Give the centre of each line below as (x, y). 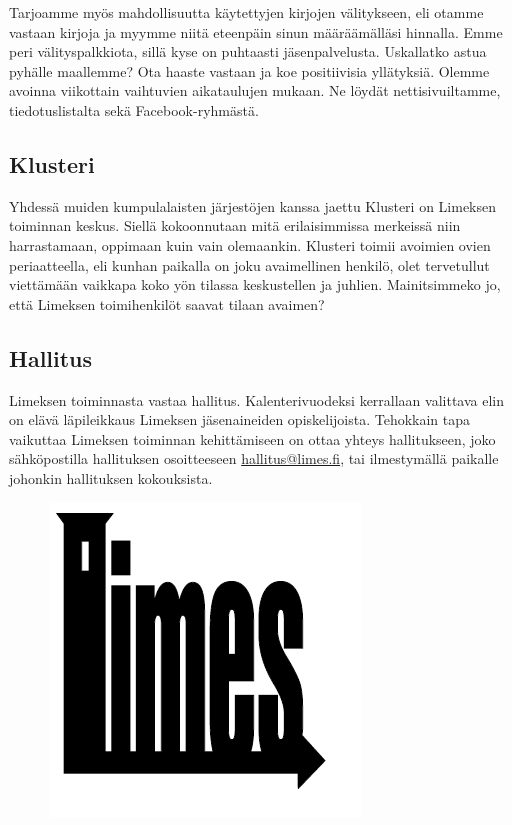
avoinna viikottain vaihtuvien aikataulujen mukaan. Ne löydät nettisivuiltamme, (255, 90)
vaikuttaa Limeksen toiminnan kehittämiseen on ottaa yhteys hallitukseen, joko (252, 438)
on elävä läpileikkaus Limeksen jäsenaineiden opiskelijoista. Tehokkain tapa (240, 419)
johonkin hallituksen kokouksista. (111, 477)
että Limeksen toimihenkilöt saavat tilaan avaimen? (167, 303)
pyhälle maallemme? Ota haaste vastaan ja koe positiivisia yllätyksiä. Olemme (249, 70)
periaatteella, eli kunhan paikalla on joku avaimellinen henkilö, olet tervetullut (249, 264)
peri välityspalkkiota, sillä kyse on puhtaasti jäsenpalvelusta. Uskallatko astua (248, 51)
